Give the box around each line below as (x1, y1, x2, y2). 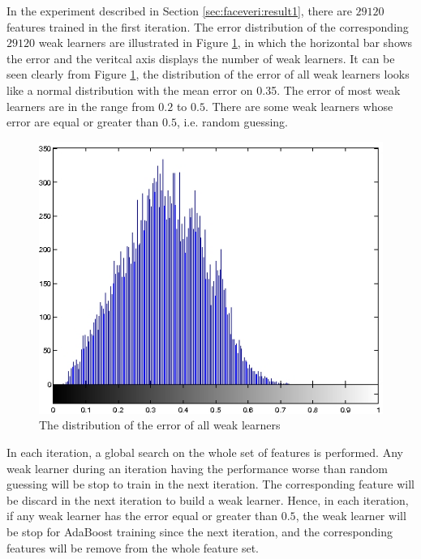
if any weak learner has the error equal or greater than (6, 507, 278, 524)
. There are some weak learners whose (204, 97, 393, 114)
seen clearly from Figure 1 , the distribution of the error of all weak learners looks (6, 66, 410, 83)
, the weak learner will (295, 507, 406, 524)
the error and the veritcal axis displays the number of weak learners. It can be (6, 49, 395, 66)
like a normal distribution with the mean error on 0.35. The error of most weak (6, 81, 401, 98)
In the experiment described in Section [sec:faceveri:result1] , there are (6, 2, 352, 19)
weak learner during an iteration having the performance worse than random (6, 459, 388, 476)
